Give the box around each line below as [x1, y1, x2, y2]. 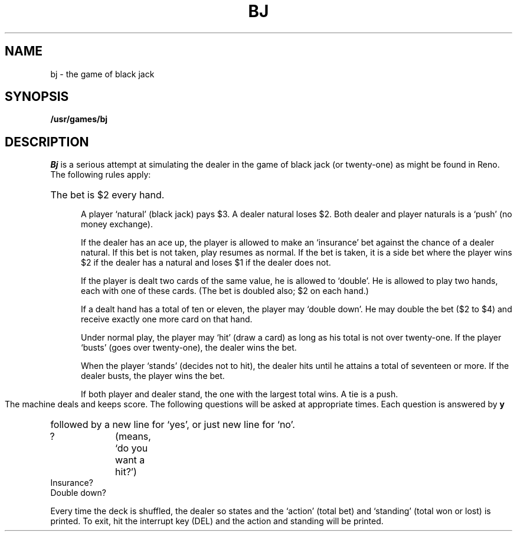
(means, [115, 430, 151, 443]
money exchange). [81, 219, 153, 230]
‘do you [115, 442, 148, 455]
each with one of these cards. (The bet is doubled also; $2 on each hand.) [81, 286, 369, 296]
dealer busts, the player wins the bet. [81, 371, 225, 381]
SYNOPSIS [5, 89, 69, 104]
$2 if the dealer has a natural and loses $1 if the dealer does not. [81, 257, 331, 268]
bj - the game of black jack [50, 68, 155, 79]
